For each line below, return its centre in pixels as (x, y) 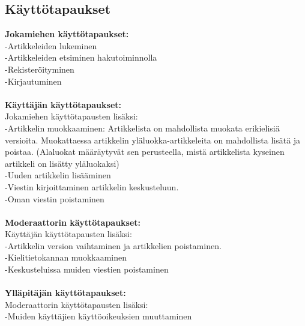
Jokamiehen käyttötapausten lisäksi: (71, 116)
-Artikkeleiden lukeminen (51, 45)
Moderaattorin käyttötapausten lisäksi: (77, 304)
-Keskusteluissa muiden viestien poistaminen (87, 269)
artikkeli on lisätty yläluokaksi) (62, 163)
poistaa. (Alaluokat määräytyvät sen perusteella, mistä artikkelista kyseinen (145, 152)
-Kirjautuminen (33, 81)
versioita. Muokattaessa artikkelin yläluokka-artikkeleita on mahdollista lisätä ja (153, 140)
